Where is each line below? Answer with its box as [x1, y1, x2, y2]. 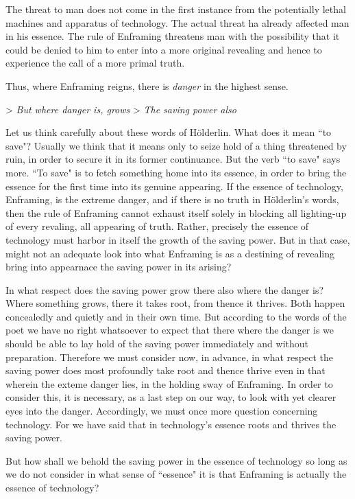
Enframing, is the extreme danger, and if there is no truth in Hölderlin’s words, [5, 192, 339, 207]
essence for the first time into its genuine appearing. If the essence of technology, [5, 178, 343, 193]
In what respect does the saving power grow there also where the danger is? [5, 282, 324, 297]
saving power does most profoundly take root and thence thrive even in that [5, 363, 326, 378]
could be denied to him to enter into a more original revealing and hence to [5, 42, 322, 56]
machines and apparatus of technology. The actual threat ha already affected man [5, 15, 350, 30]
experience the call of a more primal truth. [5, 56, 185, 70]
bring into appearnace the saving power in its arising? [5, 259, 232, 274]
